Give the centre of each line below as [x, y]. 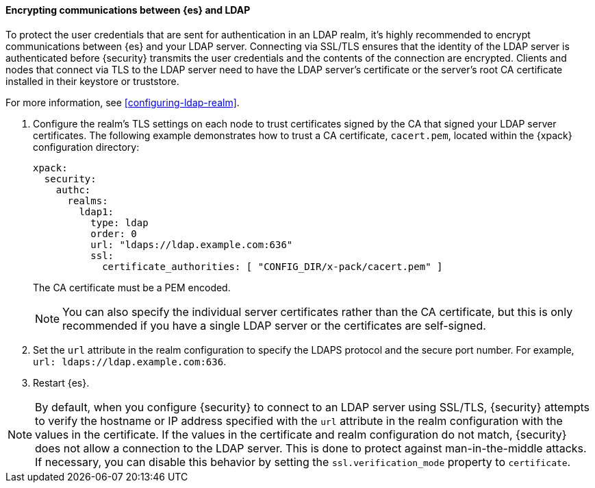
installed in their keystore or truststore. [92, 81]
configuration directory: [86, 147]
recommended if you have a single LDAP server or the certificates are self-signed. [274, 325]
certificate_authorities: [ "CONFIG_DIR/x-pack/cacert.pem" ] [273, 266]
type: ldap [119, 222]
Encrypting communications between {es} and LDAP [128, 10]
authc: [73, 190]
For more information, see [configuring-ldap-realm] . [123, 102]
